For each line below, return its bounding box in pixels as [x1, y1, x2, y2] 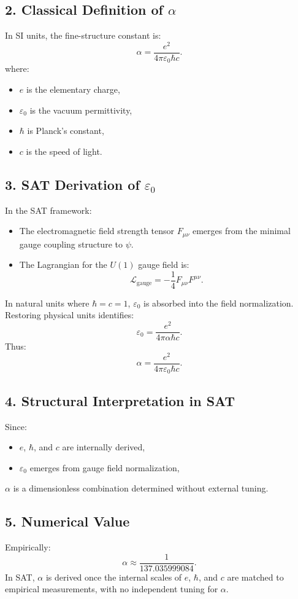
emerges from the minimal [192, 224, 291, 237]
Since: [5, 420, 27, 433]
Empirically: [5, 541, 51, 554]
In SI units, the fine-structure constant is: [5, 29, 161, 42]
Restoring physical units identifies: [5, 308, 134, 321]
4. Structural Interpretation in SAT [5, 391, 235, 410]
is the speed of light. [26, 144, 102, 157]
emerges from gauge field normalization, [29, 461, 180, 474]
